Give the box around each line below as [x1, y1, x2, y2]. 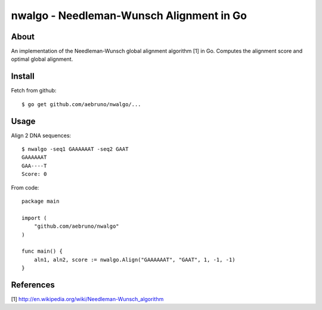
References [11, 280, 55, 290]
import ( [21, 215, 47, 221]
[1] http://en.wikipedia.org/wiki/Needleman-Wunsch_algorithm [11, 296, 164, 303]
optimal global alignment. [11, 55, 73, 63]
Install [11, 72, 35, 82]
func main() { [21, 248, 63, 255]
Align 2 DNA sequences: [11, 132, 72, 139]
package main [21, 198, 60, 204]
